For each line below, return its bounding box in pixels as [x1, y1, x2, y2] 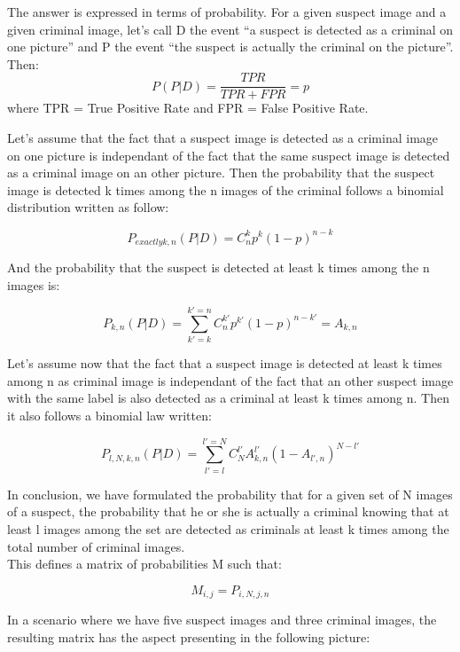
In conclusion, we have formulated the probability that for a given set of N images [7, 484, 453, 503]
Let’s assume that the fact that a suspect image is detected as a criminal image [7, 129, 439, 147]
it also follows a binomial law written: [7, 406, 212, 425]
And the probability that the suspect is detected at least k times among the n [7, 257, 430, 276]
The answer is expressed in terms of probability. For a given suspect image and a [7, 3, 447, 20]
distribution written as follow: [7, 198, 169, 216]
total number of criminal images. [7, 537, 185, 555]
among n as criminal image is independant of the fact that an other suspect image [7, 371, 454, 389]
